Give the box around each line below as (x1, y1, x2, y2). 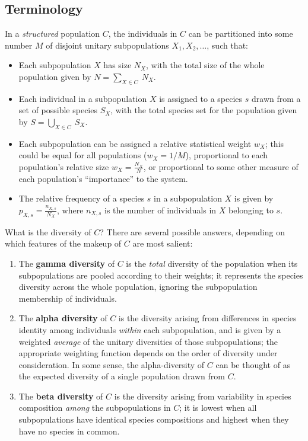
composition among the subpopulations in (18, 401, 171, 414)
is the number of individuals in (104, 203, 217, 216)
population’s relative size (18, 160, 109, 172)
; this (265, 137, 284, 149)
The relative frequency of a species (18, 192, 145, 204)
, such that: (207, 39, 248, 51)
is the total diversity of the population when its (126, 257, 298, 269)
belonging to (228, 203, 274, 216)
